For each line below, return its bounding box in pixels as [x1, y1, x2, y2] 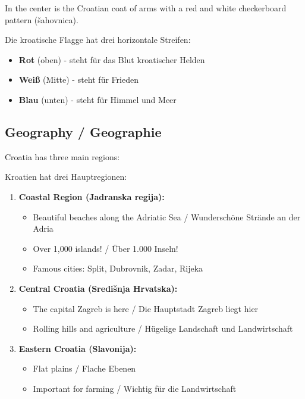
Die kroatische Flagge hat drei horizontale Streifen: [5, 33, 191, 46]
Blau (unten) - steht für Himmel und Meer [18, 93, 177, 105]
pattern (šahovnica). [5, 13, 78, 26]
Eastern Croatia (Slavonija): [18, 342, 137, 354]
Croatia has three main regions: [5, 150, 120, 163]
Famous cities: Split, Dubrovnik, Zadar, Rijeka [33, 262, 203, 275]
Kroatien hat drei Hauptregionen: [5, 170, 127, 183]
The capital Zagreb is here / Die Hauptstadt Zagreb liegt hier [33, 302, 259, 314]
